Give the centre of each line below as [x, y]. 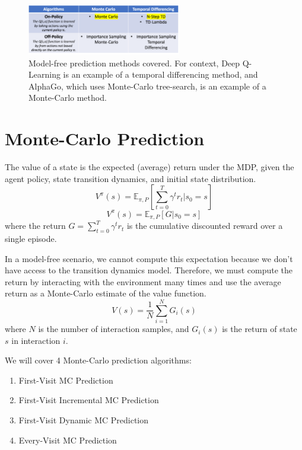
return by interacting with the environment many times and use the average [143, 281]
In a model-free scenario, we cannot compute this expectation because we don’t [149, 258]
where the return [35, 226]
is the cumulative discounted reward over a [205, 226]
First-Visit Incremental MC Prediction [89, 400]
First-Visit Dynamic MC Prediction [84, 420]
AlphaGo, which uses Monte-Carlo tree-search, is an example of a [147, 86]
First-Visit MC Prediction [66, 380]
